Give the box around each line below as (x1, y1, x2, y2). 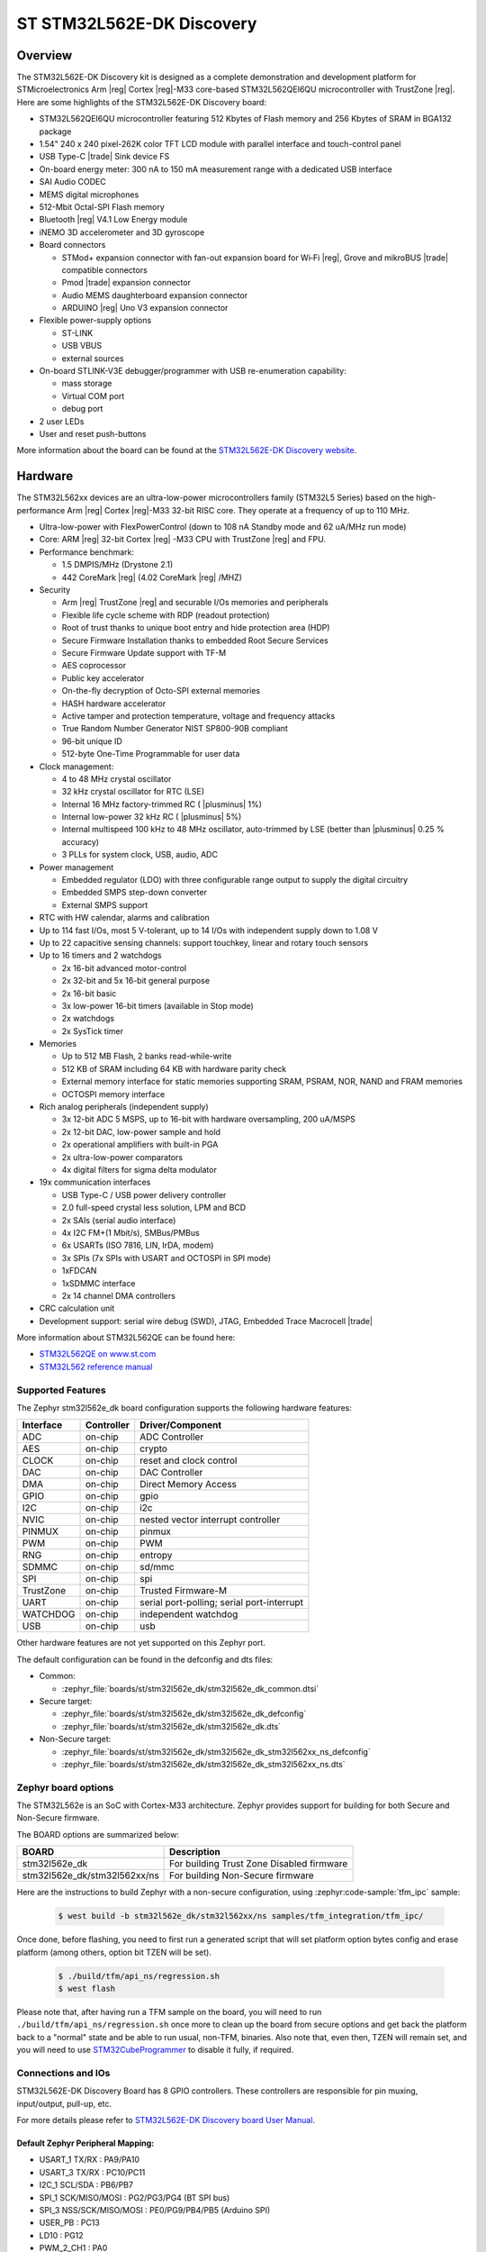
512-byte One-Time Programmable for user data (61, 749, 240, 759)
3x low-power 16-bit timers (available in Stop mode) (61, 1000, 254, 1011)
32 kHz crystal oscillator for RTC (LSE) (61, 786, 205, 797)
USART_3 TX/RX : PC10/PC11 (39, 2166, 146, 2177)
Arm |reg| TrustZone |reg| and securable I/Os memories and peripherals (61, 597, 328, 608)
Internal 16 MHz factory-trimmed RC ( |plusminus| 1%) (61, 798, 263, 810)
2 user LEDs (39, 415, 85, 427)
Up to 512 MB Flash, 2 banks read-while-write (61, 1050, 232, 1062)
